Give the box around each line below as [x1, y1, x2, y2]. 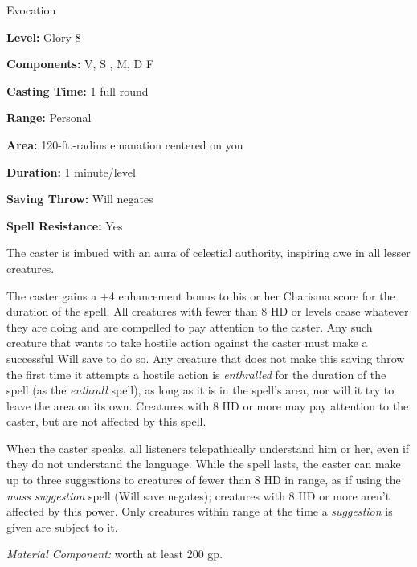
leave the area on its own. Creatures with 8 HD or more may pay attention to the [6, 397, 409, 414]
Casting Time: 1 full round [6, 82, 149, 99]
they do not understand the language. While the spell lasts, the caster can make [6, 455, 401, 472]
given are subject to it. [6, 518, 118, 535]
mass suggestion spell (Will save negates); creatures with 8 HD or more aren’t [6, 487, 390, 504]
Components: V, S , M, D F [6, 55, 154, 72]
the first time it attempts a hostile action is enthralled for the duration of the [6, 365, 386, 382]
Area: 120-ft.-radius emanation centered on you [6, 136, 243, 153]
